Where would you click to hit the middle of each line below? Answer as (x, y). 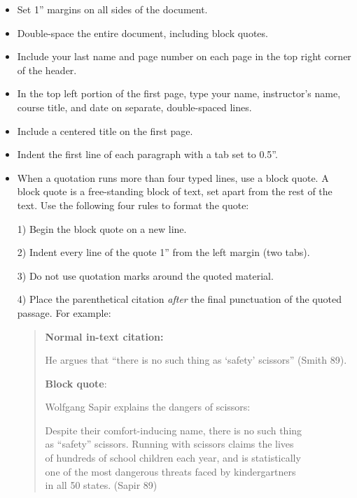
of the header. (47, 70)
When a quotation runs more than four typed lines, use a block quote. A (173, 177)
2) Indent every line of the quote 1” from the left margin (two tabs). (163, 252)
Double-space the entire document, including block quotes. (142, 33)
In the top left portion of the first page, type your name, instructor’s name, (179, 93)
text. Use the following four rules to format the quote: (133, 205)
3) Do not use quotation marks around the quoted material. (145, 275)
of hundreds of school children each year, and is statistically (173, 458)
